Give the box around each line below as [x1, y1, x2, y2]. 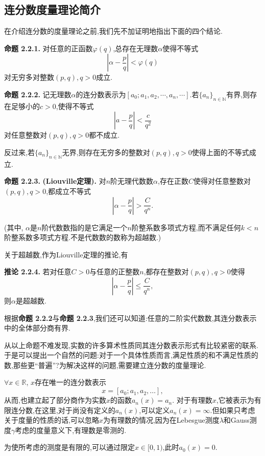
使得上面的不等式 [191, 146, 249, 157]
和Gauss [223, 415, 250, 425]
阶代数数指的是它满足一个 [41, 222, 128, 232]
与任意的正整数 [89, 266, 140, 277]
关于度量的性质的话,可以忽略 [4, 415, 99, 425]
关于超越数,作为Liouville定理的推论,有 [4, 249, 128, 259]
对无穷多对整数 [4, 72, 54, 82]
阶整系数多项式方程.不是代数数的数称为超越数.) [4, 232, 161, 243]
